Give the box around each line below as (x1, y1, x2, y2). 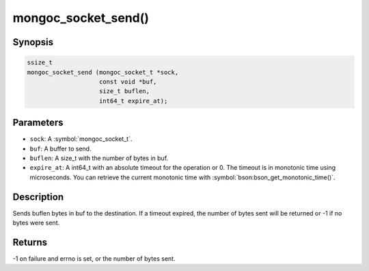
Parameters (12, 117, 64, 129)
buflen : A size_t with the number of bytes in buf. (29, 154, 169, 162)
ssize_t (27, 59, 53, 66)
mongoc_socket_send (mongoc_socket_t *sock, (27, 68, 179, 76)
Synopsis (12, 36, 54, 48)
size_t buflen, (99, 88, 150, 95)
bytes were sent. (12, 219, 60, 227)
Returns (12, 236, 48, 248)
